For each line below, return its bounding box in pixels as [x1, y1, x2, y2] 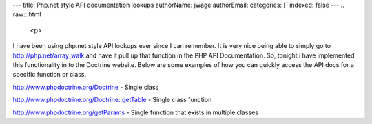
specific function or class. [12, 71, 86, 79]
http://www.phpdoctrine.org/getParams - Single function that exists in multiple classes [12, 108, 258, 116]
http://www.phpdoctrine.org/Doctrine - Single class [12, 83, 159, 91]
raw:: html [12, 10, 41, 18]
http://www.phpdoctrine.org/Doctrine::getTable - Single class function [12, 96, 212, 104]
